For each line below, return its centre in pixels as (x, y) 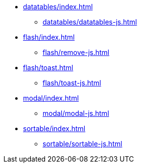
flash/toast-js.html (72, 83)
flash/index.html (49, 37)
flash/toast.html (48, 68)
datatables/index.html (58, 7)
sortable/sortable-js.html (82, 144)
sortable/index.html (54, 128)
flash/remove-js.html (76, 52)
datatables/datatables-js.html (90, 22)
